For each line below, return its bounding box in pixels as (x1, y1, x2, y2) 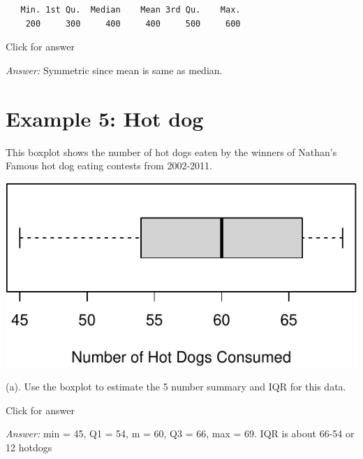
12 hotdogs (6, 440, 52, 455)
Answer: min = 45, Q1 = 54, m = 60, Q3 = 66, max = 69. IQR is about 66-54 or (6, 426, 355, 441)
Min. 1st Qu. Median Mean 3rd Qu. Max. (20, 5, 241, 15)
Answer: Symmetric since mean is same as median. (6, 62, 223, 77)
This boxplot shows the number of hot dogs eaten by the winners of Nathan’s (6, 144, 337, 159)
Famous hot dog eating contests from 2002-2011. (6, 158, 213, 173)
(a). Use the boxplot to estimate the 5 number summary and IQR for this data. (6, 379, 346, 394)
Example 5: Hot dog (6, 104, 204, 132)
